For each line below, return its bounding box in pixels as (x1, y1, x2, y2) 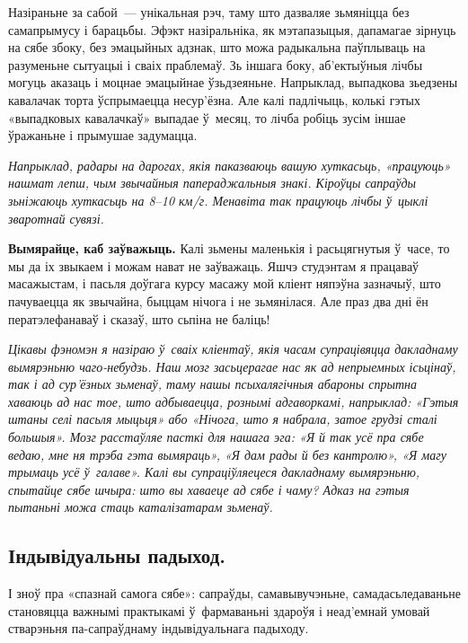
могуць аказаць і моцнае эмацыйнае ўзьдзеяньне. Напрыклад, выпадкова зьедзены (8, 73, 458, 92)
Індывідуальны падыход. (8, 542, 225, 569)
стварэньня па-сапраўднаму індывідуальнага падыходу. (8, 619, 309, 638)
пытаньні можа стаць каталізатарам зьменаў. (8, 498, 273, 516)
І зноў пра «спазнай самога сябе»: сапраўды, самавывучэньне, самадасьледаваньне (8, 584, 461, 603)
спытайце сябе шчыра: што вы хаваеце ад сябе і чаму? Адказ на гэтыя (8, 480, 410, 498)
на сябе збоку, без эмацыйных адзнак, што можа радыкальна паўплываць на (8, 38, 426, 57)
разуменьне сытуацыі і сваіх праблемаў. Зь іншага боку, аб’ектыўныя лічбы (8, 55, 423, 74)
